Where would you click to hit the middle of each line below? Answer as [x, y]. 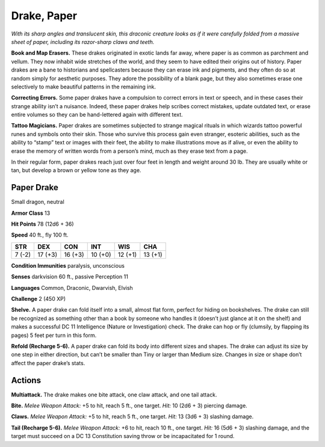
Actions [26, 380]
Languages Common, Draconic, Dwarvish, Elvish [72, 288]
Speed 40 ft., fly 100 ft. [40, 235]
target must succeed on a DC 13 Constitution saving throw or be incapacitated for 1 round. [123, 436]
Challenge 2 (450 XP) [39, 299]
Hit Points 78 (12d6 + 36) [43, 224]
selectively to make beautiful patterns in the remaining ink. [84, 87]
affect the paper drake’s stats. [48, 363]
